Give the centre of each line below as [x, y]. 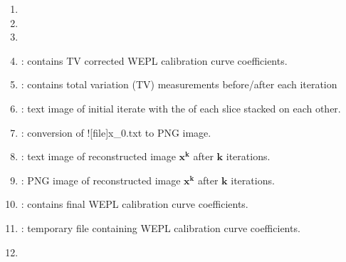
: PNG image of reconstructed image [101, 180]
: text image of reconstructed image [98, 156]
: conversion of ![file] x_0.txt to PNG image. [116, 132]
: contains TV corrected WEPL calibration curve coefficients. [154, 60]
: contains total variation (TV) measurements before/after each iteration [179, 84]
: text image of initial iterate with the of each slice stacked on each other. [181, 108]
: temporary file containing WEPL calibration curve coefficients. [161, 227]
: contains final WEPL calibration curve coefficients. [135, 204]
